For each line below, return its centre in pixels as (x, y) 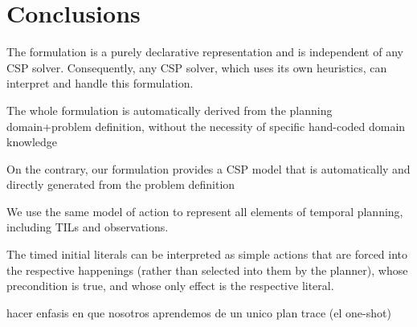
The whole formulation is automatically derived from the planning (170, 110)
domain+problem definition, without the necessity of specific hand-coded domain (206, 126)
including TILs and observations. (88, 227)
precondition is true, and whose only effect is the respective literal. (170, 286)
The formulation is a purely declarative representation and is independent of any (205, 52)
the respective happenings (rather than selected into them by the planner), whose (207, 270)
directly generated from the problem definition (121, 184)
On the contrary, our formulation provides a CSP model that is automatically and (208, 168)
